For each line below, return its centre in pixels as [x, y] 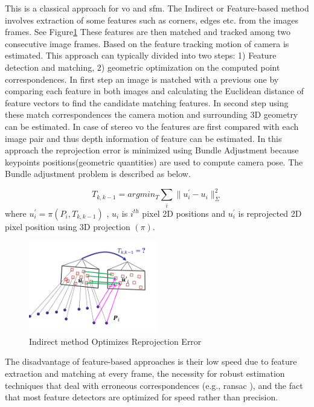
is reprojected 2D [270, 213]
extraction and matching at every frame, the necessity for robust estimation [145, 373]
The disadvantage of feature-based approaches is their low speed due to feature [151, 361]
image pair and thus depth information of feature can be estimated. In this [143, 138]
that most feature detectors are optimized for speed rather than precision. [142, 397]
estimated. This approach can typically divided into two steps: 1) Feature [141, 55]
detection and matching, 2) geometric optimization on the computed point [143, 67]
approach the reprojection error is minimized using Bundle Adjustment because [152, 150]
